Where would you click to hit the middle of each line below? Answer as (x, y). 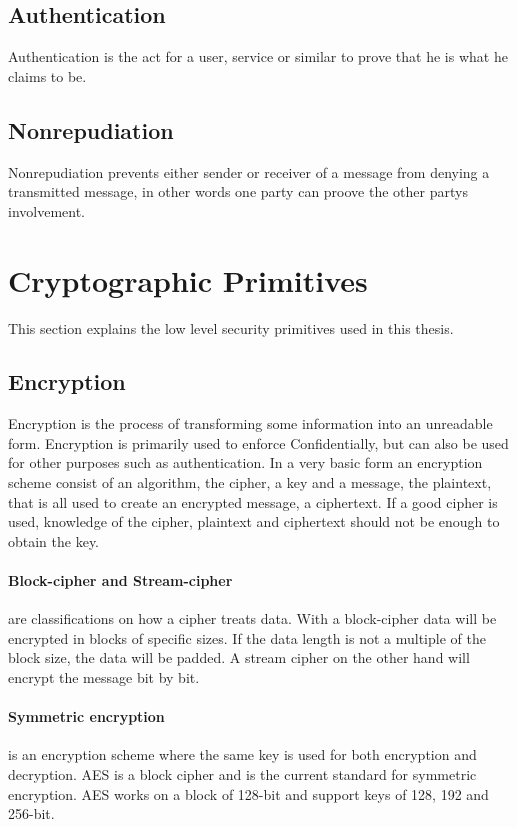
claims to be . (47, 75)
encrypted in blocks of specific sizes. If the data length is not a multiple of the (247, 637)
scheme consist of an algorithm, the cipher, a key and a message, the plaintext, (250, 482)
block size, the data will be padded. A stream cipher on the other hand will (239, 657)
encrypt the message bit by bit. (104, 677)
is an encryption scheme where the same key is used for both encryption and (242, 754)
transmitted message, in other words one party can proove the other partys (238, 191)
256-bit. (31, 813)
